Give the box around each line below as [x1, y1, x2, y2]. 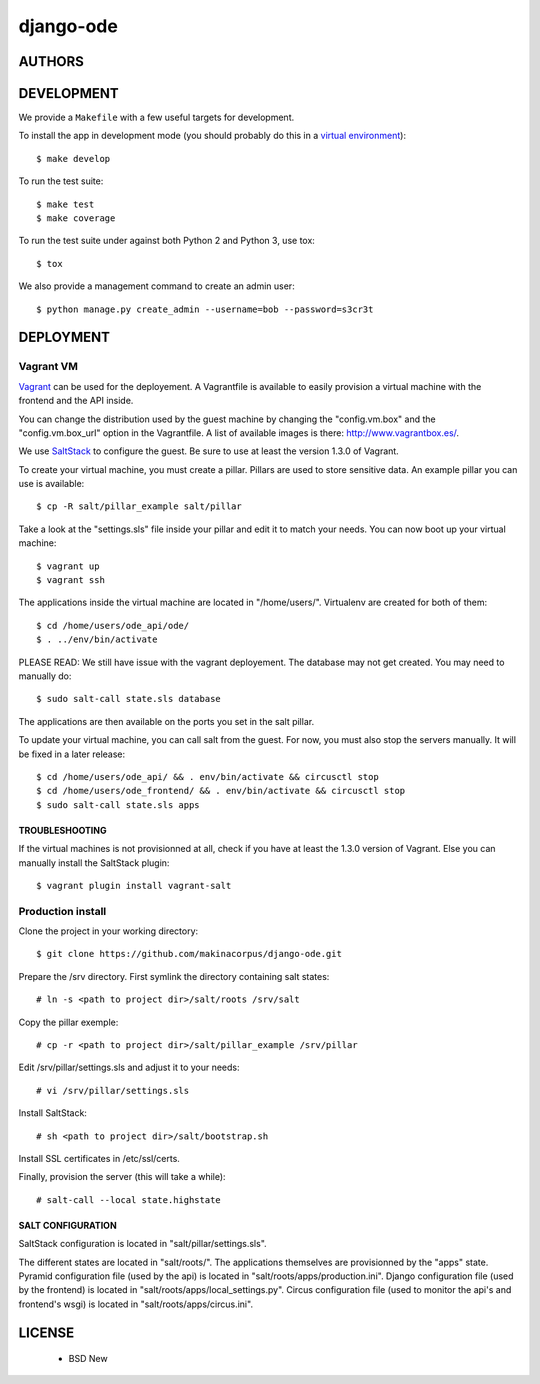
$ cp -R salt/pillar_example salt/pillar [36, 501, 242, 512]
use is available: [18, 478, 85, 490]
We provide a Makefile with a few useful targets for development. [18, 111, 295, 124]
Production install [18, 904, 107, 918]
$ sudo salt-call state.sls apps [36, 799, 200, 810]
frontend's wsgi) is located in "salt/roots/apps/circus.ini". [18, 1298, 254, 1310]
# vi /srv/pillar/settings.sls [36, 1085, 190, 1096]
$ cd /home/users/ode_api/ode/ [36, 620, 190, 631]
